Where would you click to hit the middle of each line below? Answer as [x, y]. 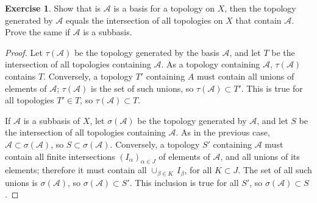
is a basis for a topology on [164, 8]
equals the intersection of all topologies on [144, 20]
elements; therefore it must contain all [76, 170]
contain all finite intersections [60, 156]
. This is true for [272, 88]
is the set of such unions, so [142, 88]
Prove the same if [37, 32]
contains [20, 76]
